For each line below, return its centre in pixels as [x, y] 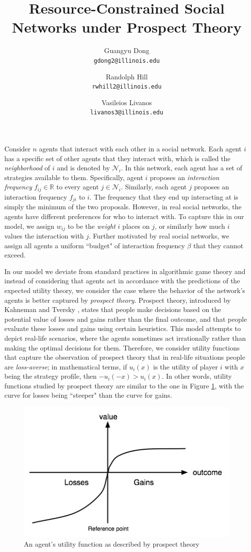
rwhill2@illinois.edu [127, 87]
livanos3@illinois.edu [127, 113]
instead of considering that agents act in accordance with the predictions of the [122, 281]
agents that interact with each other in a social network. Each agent [140, 149]
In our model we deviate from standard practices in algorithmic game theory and [125, 271]
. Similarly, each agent [154, 187]
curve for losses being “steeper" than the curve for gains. [88, 395]
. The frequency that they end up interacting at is [164, 196]
